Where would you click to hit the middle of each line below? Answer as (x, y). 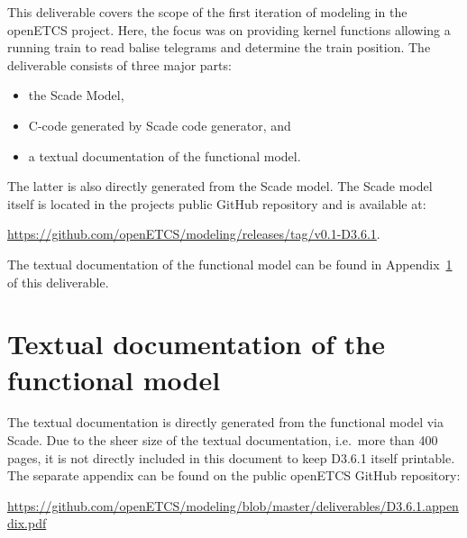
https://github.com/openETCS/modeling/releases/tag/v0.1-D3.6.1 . (194, 234)
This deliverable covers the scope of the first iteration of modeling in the (207, 12)
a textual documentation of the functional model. (165, 155)
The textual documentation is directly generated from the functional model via (225, 422)
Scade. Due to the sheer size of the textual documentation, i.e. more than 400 (223, 440)
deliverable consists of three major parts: (119, 64)
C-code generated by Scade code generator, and (160, 125)
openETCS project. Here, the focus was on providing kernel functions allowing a (229, 29)
